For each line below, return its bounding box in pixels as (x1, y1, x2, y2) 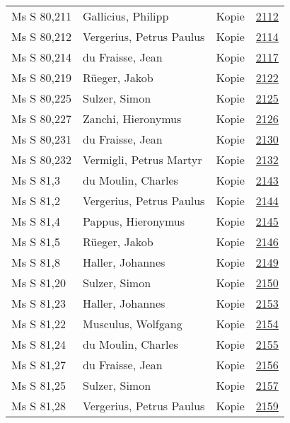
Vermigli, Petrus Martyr (82, 151, 202, 168)
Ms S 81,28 (11, 398, 66, 414)
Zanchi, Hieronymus (82, 110, 182, 127)
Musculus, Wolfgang (82, 315, 182, 332)
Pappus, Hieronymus (82, 213, 185, 229)
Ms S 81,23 (11, 295, 66, 311)
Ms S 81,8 (11, 254, 60, 270)
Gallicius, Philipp (82, 8, 169, 24)
